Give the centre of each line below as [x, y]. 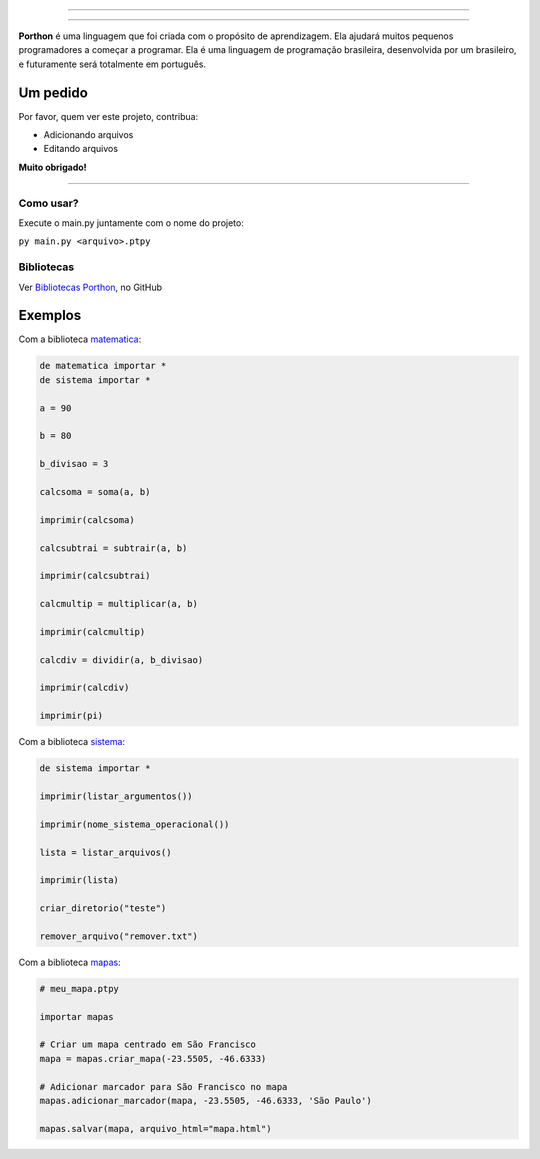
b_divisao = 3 [74, 464]
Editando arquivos [81, 149]
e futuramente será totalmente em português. [112, 64]
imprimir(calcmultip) [92, 631]
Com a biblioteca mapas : [70, 962]
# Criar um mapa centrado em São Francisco [148, 1044]
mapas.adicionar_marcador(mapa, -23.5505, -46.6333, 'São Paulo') [205, 1100]
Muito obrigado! [52, 167]
